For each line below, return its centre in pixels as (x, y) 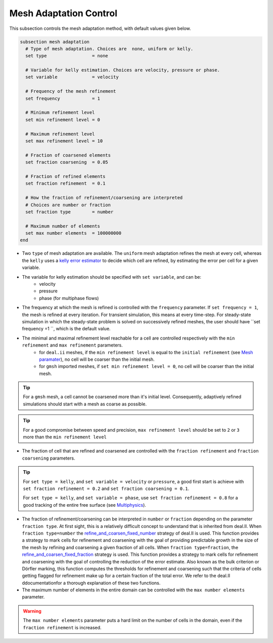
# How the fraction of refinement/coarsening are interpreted (104, 198)
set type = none (67, 56)
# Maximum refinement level (60, 134)
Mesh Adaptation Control (63, 13)
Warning (32, 611)
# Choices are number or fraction (68, 205)
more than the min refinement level (65, 437)
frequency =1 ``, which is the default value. (66, 329)
